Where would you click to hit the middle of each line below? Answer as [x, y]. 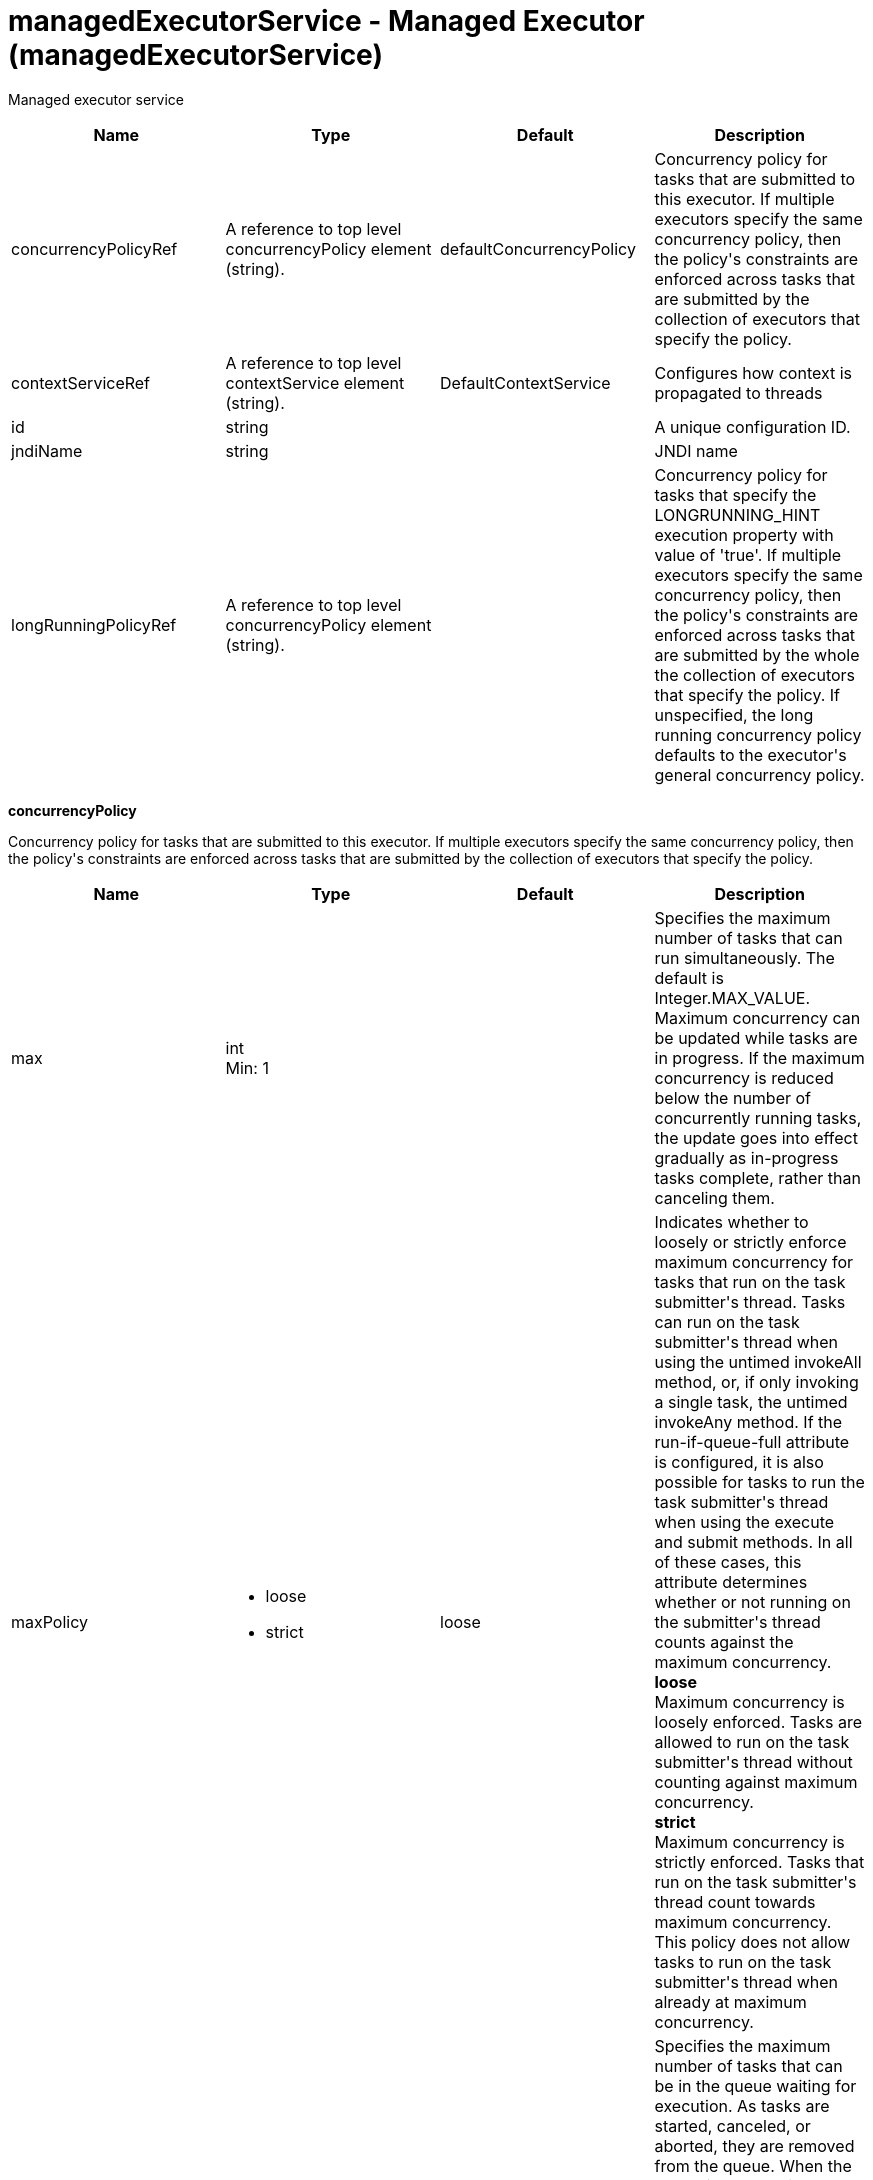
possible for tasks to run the [759, 1481]
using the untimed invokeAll [758, 1361]
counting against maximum [756, 1781]
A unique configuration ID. [752, 426]
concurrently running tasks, [758, 1117]
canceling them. [714, 1197]
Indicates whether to [731, 1221]
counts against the [724, 1641]
